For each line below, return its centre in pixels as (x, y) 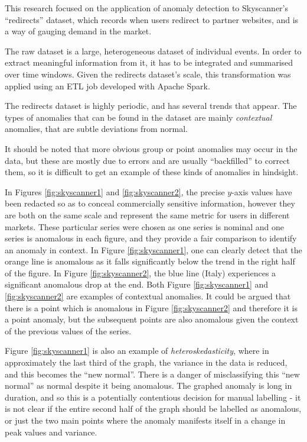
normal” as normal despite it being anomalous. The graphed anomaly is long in (148, 385)
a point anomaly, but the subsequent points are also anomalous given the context (152, 319)
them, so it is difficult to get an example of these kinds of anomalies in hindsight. (152, 172)
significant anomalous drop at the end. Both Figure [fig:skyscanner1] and (137, 284)
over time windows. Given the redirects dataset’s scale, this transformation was (148, 74)
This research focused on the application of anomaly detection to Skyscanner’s (147, 8)
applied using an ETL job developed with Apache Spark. (107, 86)
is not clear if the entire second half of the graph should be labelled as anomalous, (153, 409)
